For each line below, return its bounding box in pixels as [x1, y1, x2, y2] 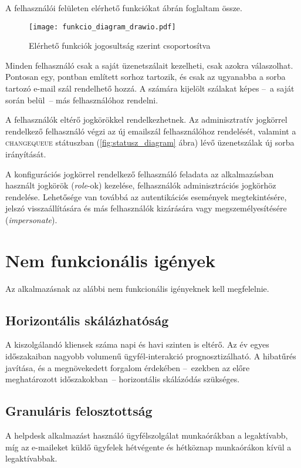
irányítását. [5, 148, 46, 160]
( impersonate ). [5, 213, 58, 225]
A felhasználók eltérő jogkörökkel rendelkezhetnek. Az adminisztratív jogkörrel [5, 113, 288, 126]
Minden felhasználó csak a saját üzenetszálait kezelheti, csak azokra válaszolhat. [5, 59, 293, 71]
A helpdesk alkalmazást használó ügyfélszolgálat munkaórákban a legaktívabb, [5, 429, 288, 442]
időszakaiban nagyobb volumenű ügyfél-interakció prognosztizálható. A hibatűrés [5, 350, 296, 362]
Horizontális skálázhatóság [5, 311, 169, 329]
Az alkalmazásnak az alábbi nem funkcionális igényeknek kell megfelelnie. [5, 282, 269, 294]
